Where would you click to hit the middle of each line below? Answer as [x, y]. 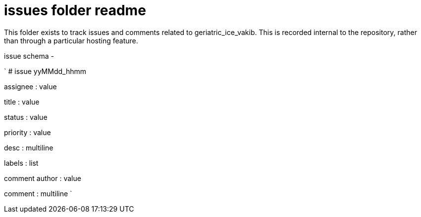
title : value [22, 102]
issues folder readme [75, 10]
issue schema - [29, 56]
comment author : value [43, 178]
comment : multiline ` [38, 193]
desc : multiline [29, 147]
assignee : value [30, 86]
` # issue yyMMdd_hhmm [45, 71]
